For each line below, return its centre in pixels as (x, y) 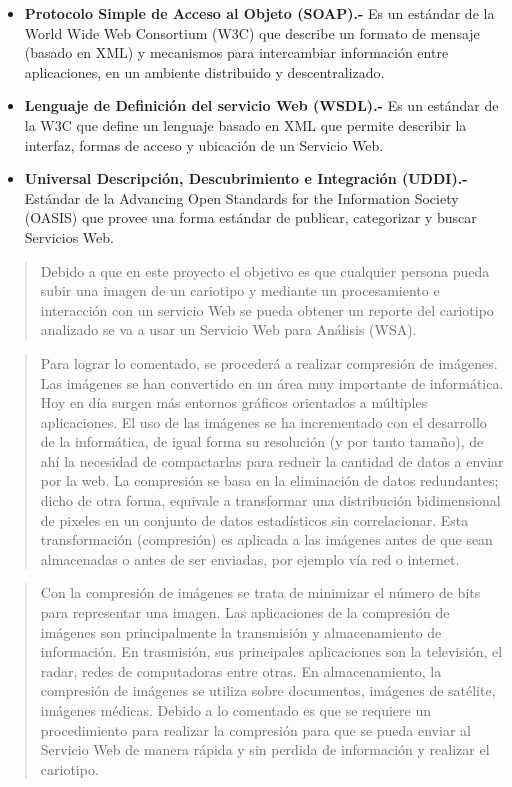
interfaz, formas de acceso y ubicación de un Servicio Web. (204, 144)
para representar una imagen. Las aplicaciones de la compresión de (245, 612)
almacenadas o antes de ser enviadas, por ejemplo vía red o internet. (250, 558)
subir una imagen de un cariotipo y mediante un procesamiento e (240, 290)
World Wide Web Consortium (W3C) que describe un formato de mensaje (252, 32)
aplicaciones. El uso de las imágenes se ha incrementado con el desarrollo (263, 421)
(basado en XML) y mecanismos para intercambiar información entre (236, 52)
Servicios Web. (69, 236)
